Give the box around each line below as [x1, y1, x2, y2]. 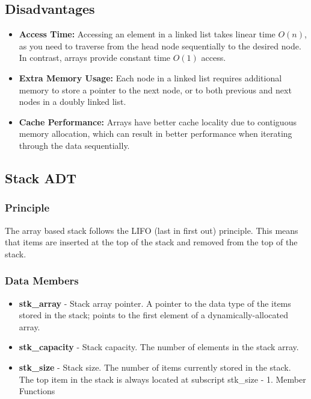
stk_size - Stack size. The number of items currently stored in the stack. [19, 360, 291, 373]
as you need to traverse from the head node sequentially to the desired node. [19, 39, 301, 52]
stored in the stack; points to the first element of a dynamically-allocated [19, 309, 288, 321]
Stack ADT [5, 168, 76, 187]
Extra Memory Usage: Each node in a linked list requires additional [19, 71, 282, 84]
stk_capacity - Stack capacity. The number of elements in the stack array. [19, 341, 299, 353]
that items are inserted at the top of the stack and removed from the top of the [5, 236, 298, 248]
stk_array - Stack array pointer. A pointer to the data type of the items [19, 297, 291, 309]
